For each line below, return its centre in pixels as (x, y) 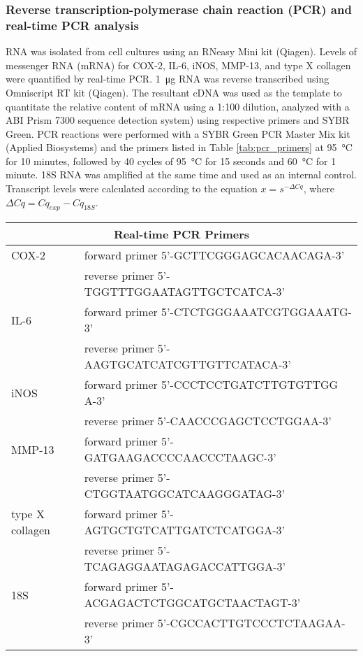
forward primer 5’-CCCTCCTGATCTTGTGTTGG (211, 385)
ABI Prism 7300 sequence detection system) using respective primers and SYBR (178, 120)
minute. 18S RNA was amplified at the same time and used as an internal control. (181, 174)
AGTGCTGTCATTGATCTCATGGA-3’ (185, 530)
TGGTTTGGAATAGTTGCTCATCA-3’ (185, 292)
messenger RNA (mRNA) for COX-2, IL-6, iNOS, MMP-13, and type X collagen (178, 65)
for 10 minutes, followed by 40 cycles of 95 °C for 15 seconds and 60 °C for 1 (171, 161)
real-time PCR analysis (72, 25)
